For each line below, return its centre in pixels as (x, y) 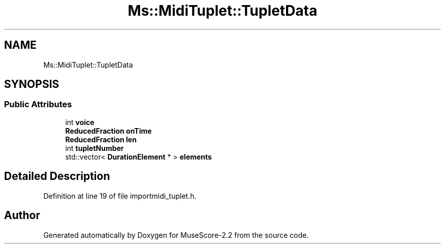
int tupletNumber (94, 148)
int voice (80, 122)
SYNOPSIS (32, 84)
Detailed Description (57, 176)
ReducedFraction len (101, 139)
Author (22, 215)
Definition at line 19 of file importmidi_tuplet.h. (120, 196)
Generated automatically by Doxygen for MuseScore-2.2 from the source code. (176, 235)
